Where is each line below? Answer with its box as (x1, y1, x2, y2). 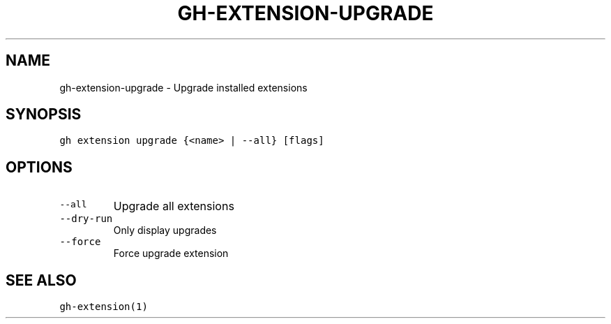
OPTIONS (6, 158, 73, 176)
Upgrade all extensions (113, 199, 234, 214)
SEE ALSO (6, 271, 77, 289)
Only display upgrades (113, 224, 217, 237)
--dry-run (59, 213, 113, 225)
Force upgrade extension (113, 247, 229, 260)
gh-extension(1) (59, 301, 148, 313)
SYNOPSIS (6, 105, 82, 124)
